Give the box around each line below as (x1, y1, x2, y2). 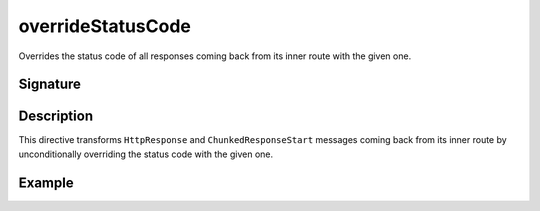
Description (18, 108, 94, 125)
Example (18, 174, 74, 191)
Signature (18, 76, 82, 93)
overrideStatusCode (18, 15, 192, 37)
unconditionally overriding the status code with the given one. (18, 148, 274, 160)
